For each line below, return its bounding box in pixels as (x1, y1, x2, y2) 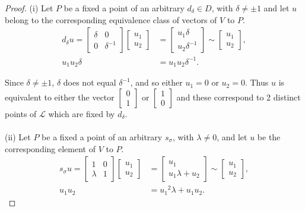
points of (5, 107, 37, 119)
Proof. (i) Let (5, 2, 53, 14)
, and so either (130, 76, 183, 89)
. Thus (244, 76, 269, 89)
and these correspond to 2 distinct (176, 90, 301, 103)
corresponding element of (5, 142, 96, 155)
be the (257, 130, 281, 143)
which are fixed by (48, 107, 115, 119)
